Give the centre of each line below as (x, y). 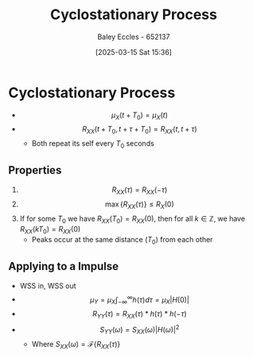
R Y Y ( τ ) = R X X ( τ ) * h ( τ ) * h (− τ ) (140, 315)
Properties (35, 170)
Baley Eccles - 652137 (134, 37)
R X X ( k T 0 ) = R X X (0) (50, 230)
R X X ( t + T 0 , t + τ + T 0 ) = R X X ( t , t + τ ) (140, 130)
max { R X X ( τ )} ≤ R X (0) (140, 205)
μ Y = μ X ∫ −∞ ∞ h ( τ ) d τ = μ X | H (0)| (140, 300)
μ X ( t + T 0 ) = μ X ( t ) (140, 116)
